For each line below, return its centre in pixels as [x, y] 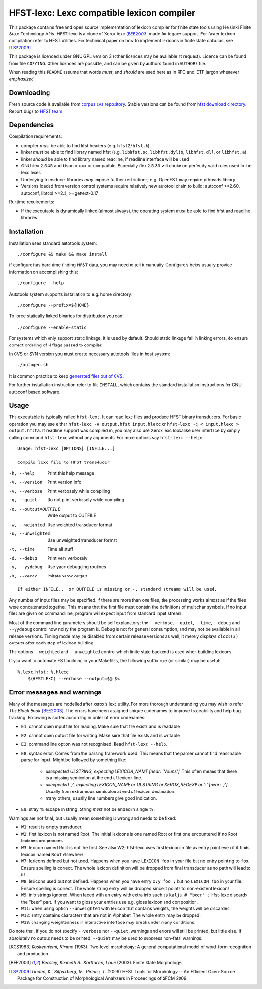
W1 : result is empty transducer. [52, 827]
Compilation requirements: [35, 136]
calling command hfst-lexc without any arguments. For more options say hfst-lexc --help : [106, 437]
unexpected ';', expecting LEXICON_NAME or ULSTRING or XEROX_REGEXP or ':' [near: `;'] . [137, 785]
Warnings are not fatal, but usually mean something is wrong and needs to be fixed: [93, 818]
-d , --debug [23, 558]
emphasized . [22, 79]
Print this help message [71, 473]
